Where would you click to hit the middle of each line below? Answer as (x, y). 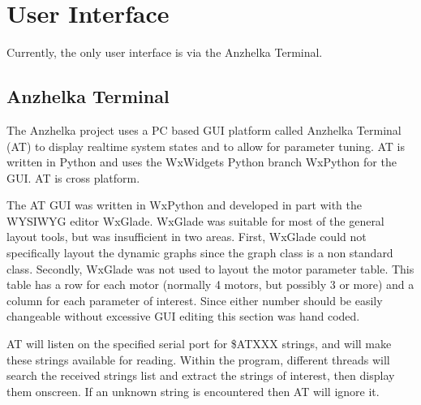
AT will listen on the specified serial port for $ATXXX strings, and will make (199, 344)
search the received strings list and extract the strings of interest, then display (201, 375)
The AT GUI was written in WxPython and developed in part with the (184, 205)
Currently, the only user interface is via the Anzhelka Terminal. (165, 52)
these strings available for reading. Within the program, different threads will (198, 359)
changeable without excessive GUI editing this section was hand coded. (183, 316)
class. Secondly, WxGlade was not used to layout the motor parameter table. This (210, 268)
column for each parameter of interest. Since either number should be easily (195, 300)
